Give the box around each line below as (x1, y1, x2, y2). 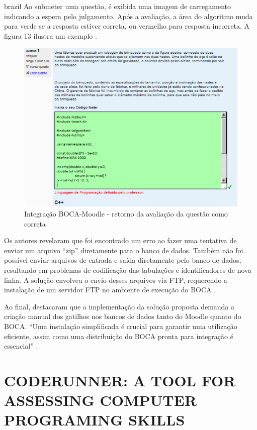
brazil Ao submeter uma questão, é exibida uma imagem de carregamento (4, 1, 231, 11)
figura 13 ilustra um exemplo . (4, 30, 97, 41)
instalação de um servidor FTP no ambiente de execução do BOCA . (4, 284, 216, 295)
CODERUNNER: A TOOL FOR (4, 370, 236, 390)
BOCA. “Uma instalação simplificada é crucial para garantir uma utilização (4, 320, 237, 331)
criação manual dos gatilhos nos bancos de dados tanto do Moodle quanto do (4, 311, 241, 321)
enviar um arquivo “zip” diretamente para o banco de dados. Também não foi (4, 245, 243, 255)
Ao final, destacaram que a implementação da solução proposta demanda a (4, 301, 235, 311)
